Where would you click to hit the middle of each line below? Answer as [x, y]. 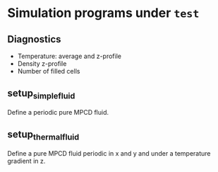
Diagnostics [34, 39]
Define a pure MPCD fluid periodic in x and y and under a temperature [109, 153]
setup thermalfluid [43, 136]
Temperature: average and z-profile [69, 56]
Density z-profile [42, 64]
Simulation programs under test [103, 13]
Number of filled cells [49, 71]
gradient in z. [26, 161]
